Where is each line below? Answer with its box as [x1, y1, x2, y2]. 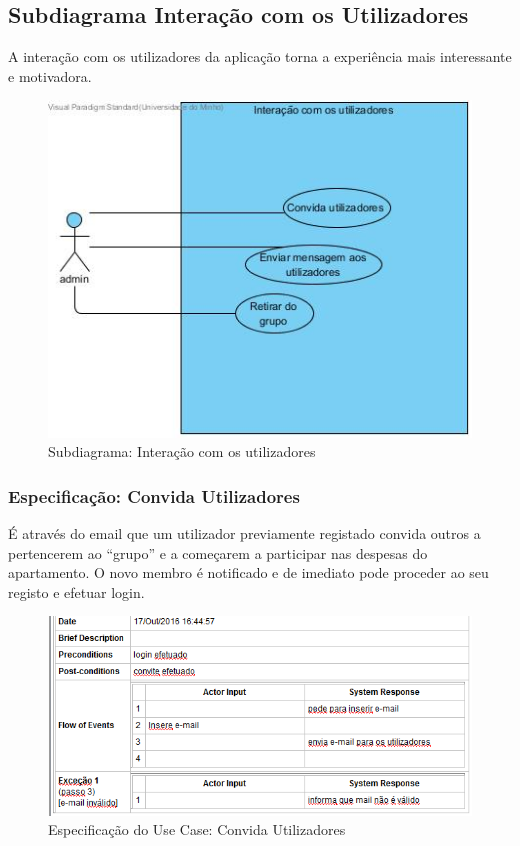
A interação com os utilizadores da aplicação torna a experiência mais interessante [8, 46, 512, 67]
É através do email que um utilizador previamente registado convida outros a [8, 523, 481, 544]
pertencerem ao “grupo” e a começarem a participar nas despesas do [8, 542, 428, 563]
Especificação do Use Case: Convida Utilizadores [48, 819, 346, 840]
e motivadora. [8, 65, 92, 86]
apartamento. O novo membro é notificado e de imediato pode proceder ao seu [8, 562, 489, 583]
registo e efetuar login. [8, 581, 145, 602]
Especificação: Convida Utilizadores [8, 483, 300, 508]
